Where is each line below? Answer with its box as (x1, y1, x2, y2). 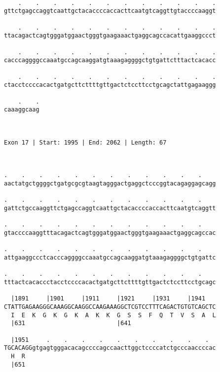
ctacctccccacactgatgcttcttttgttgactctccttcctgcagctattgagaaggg (4, 81, 216, 89)
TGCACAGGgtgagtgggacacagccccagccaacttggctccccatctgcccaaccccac (4, 344, 216, 352)
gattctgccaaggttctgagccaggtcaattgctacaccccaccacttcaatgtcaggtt (4, 205, 216, 212)
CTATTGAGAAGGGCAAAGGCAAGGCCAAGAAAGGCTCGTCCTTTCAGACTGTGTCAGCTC (4, 303, 216, 310)
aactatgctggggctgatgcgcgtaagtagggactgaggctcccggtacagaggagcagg (4, 180, 216, 187)
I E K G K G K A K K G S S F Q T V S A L (11, 311, 216, 319)
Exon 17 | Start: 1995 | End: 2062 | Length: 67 (4, 139, 167, 146)
